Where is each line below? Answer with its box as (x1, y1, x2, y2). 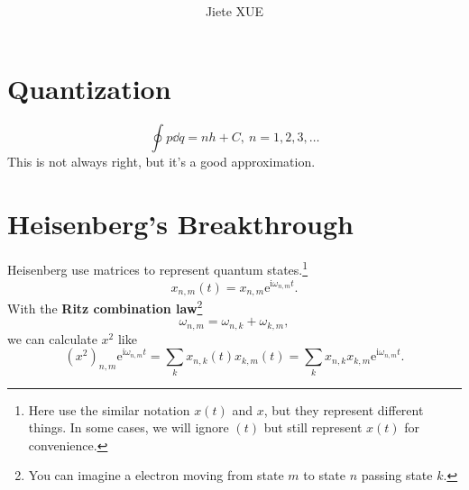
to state (303, 466, 346, 485)
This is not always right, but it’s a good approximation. (7, 151, 316, 170)
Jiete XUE (205, 2, 264, 21)
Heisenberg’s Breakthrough (7, 204, 354, 241)
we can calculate (7, 329, 97, 348)
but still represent (263, 418, 363, 437)
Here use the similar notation (28, 400, 190, 419)
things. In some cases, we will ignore (28, 418, 229, 437)
